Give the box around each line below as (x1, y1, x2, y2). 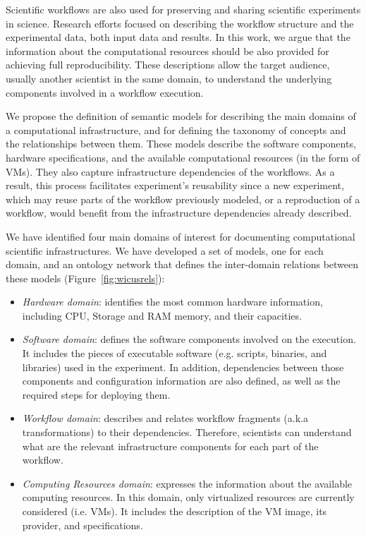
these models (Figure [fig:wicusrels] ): (6, 270, 165, 285)
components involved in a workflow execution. (6, 85, 204, 99)
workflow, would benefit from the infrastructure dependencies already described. (6, 205, 352, 220)
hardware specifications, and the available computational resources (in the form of (6, 150, 360, 164)
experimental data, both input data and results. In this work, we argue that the (6, 30, 350, 44)
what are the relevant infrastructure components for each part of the (22, 438, 319, 453)
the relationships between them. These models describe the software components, (6, 136, 356, 151)
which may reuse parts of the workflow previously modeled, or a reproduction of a (6, 191, 360, 206)
